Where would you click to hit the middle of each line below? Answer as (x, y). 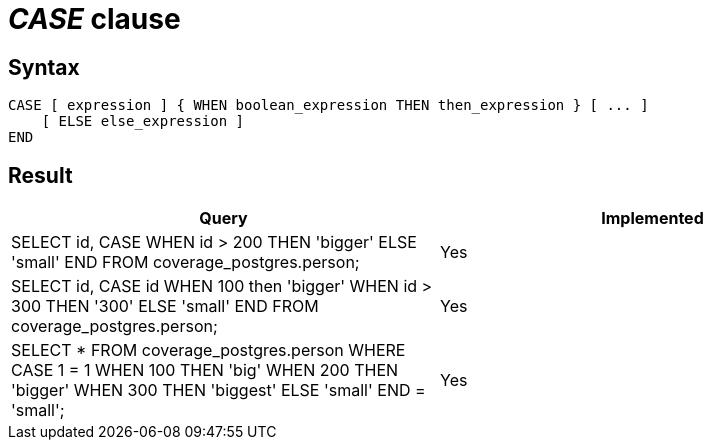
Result (40, 175)
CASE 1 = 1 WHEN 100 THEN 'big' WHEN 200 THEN (205, 370)
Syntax (44, 67)
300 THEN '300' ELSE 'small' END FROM (165, 306)
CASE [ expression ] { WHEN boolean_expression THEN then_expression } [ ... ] (328, 105)
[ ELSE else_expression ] (143, 121)
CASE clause (94, 19)
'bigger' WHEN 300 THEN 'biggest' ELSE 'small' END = (218, 390)
